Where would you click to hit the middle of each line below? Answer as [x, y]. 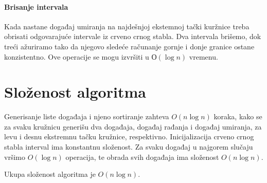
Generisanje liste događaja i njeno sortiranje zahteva [87, 116]
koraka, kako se [238, 116]
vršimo [15, 157]
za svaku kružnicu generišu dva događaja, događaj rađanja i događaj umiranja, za [133, 126]
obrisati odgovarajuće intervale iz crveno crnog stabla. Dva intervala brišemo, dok [133, 36]
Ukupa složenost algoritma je [50, 174]
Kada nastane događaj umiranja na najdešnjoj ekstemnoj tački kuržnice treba [127, 26]
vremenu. [203, 56]
